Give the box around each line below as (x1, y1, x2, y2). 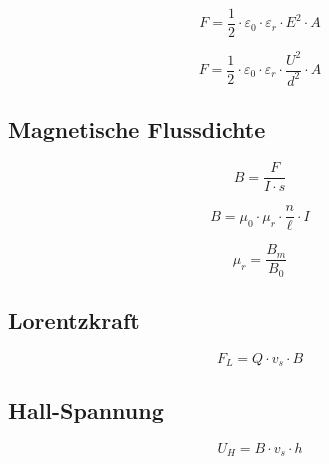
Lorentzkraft (8, 305, 140, 336)
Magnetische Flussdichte (8, 114, 266, 145)
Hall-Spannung (8, 394, 164, 425)
